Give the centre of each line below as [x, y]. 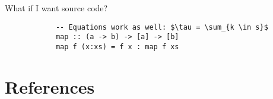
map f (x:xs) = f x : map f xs [117, 47]
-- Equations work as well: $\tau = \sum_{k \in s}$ [162, 27]
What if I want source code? [56, 8]
